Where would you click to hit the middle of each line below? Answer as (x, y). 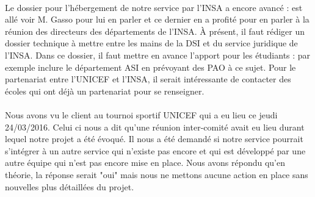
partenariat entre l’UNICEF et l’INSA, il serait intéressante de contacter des (148, 79)
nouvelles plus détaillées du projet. (70, 186)
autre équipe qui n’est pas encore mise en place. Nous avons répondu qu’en (145, 163)
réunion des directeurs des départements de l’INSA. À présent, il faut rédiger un (155, 31)
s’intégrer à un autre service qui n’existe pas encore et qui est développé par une (155, 150)
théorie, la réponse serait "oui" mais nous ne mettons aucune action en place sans (157, 174)
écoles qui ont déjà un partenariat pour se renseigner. (105, 91)
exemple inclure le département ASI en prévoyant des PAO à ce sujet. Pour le (150, 67)
